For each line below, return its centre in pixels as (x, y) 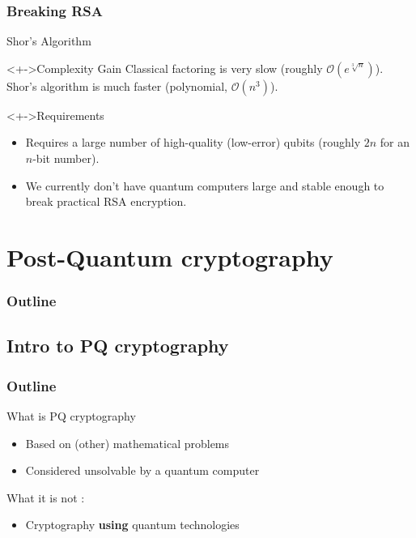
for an (395, 142)
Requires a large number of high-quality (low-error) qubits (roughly (193, 142)
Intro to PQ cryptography (118, 346)
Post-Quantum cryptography (170, 256)
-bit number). (66, 158)
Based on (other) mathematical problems (127, 443)
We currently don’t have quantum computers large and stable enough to (205, 185)
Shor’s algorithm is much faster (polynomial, (117, 85)
